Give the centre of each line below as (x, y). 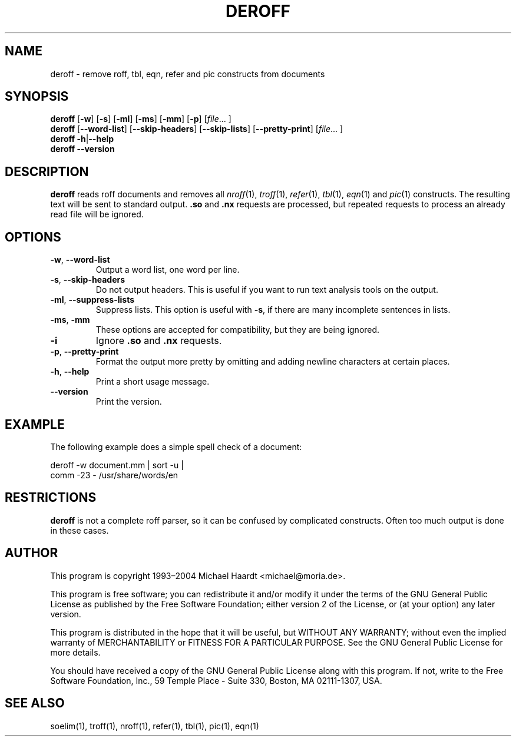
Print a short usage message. (153, 382)
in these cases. (80, 530)
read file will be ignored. (97, 214)
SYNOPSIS (37, 97)
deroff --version (82, 149)
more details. (75, 652)
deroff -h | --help (82, 139)
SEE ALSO (35, 703)
